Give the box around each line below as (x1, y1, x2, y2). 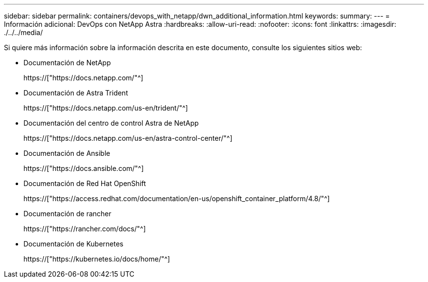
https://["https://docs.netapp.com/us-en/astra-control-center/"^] (23, 134, 233, 142)
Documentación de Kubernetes (23, 240, 124, 248)
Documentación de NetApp (23, 58, 111, 67)
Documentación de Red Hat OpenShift (23, 179, 146, 188)
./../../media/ (4, 28, 43, 37)
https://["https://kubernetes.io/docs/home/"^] (23, 255, 170, 263)
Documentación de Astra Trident (23, 89, 128, 97)
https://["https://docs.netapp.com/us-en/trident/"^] (23, 104, 188, 112)
